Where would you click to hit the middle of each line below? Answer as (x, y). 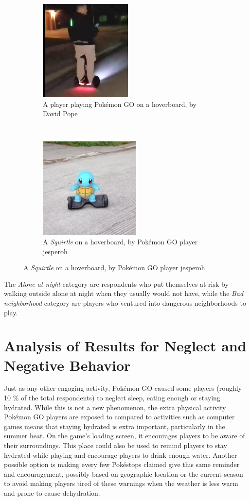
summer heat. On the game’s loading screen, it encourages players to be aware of (125, 436)
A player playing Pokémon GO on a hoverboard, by (120, 104)
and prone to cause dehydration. (52, 492)
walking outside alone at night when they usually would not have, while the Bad (124, 293)
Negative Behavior (67, 365)
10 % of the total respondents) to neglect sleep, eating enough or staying (112, 398)
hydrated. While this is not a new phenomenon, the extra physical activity (115, 407)
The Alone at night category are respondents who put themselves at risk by (116, 284)
